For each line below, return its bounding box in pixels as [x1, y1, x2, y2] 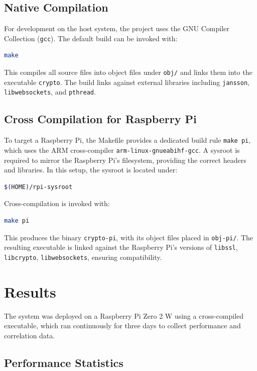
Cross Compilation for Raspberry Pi [4, 111, 197, 127]
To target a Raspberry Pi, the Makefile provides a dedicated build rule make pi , [4, 135, 251, 145]
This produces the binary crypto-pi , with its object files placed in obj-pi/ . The [4, 232, 253, 242]
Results [4, 281, 56, 302]
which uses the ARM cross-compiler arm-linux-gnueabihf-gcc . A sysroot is [4, 144, 240, 155]
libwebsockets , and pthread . [4, 86, 96, 97]
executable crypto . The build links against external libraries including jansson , [4, 76, 249, 87]
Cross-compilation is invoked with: [4, 198, 110, 209]
